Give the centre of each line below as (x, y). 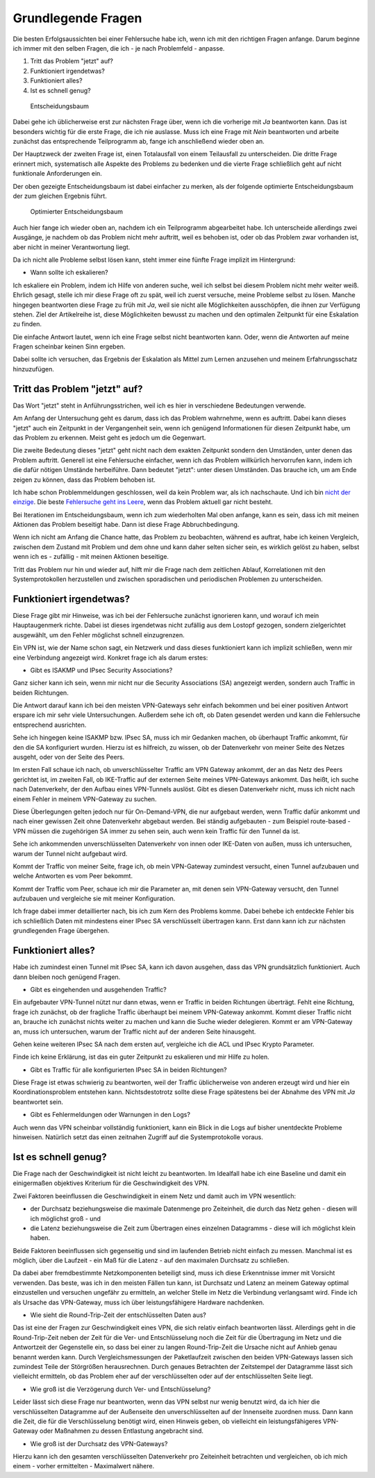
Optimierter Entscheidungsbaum (76, 212)
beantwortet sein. (38, 1102)
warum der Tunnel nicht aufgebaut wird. (70, 853)
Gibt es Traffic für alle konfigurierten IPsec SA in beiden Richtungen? (128, 1070)
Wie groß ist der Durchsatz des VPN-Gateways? (99, 1443)
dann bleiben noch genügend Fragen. (67, 977)
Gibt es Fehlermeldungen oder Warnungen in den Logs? (110, 1115)
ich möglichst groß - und (65, 1218)
